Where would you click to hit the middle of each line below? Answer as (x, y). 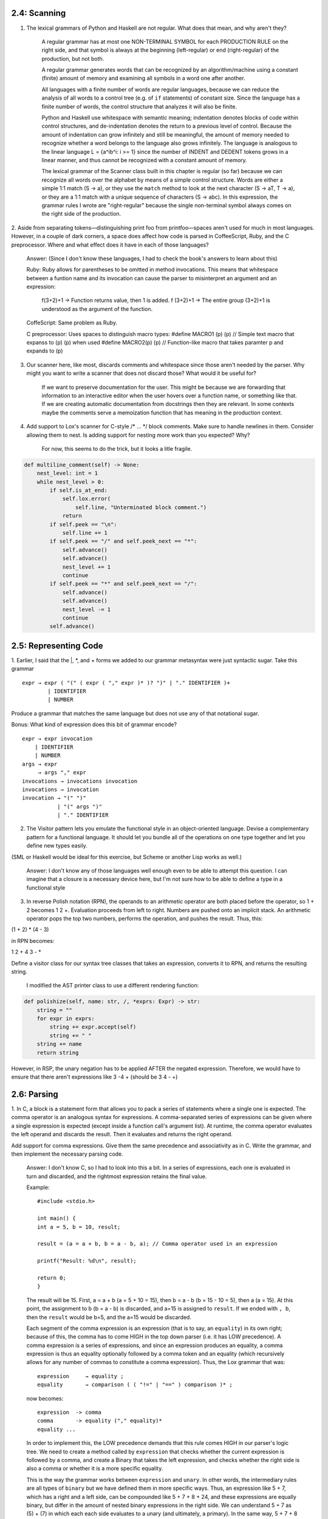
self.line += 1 (85, 533)
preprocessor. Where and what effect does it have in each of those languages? (110, 245)
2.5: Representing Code (57, 646)
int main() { (56, 1219)
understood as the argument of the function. (97, 309)
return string (58, 1052)
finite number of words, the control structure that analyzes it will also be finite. (139, 106)
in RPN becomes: (33, 941)
